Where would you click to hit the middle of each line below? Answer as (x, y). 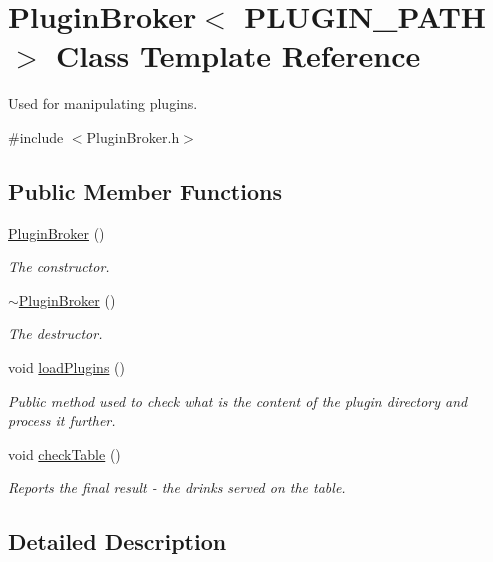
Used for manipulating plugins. (103, 103)
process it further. (62, 420)
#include (36, 136)
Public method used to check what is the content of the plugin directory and (238, 400)
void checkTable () (64, 453)
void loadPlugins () (66, 367)
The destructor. (55, 333)
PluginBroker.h (133, 136)
